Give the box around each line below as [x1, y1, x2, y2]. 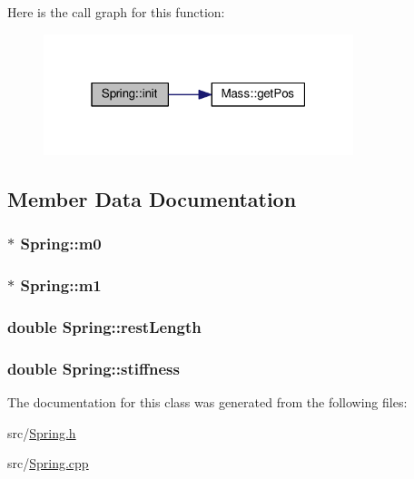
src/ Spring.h [7, 423, 76, 442]
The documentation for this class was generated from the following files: [7, 393, 408, 412]
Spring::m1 [20, 274, 102, 297]
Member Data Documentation [7, 185, 297, 213]
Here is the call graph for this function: [7, 3, 225, 21]
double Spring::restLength [7, 316, 202, 338]
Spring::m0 [20, 232, 102, 255]
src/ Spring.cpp [7, 454, 89, 473]
